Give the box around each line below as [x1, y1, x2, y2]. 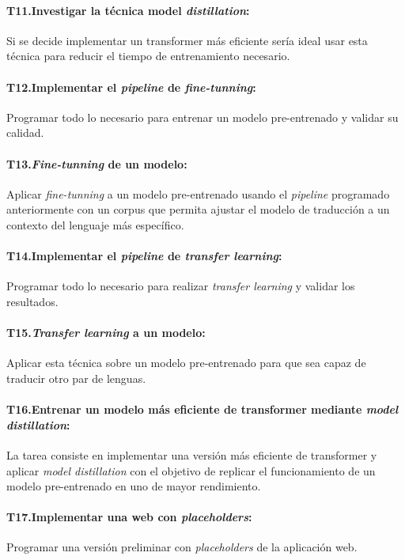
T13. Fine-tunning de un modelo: [6, 155, 187, 172]
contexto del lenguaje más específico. [6, 216, 184, 233]
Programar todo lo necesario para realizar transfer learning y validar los [6, 278, 355, 294]
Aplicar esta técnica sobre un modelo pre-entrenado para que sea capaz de [6, 354, 366, 371]
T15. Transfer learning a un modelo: [6, 324, 206, 341]
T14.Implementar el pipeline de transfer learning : [6, 248, 282, 264]
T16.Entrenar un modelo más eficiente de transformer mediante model [6, 401, 399, 418]
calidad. [6, 124, 44, 141]
